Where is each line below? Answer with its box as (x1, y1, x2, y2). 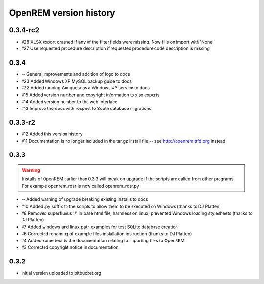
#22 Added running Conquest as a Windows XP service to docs (21, 85, 150, 91)
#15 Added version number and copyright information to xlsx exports (21, 92, 160, 98)
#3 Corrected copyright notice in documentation (21, 244, 119, 250)
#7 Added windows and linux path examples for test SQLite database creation (21, 224, 178, 230)
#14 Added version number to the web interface (21, 98, 118, 105)
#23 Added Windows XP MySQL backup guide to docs (21, 78, 132, 84)
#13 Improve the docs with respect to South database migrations (21, 106, 152, 111)
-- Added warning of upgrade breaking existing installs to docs (21, 197, 148, 202)
